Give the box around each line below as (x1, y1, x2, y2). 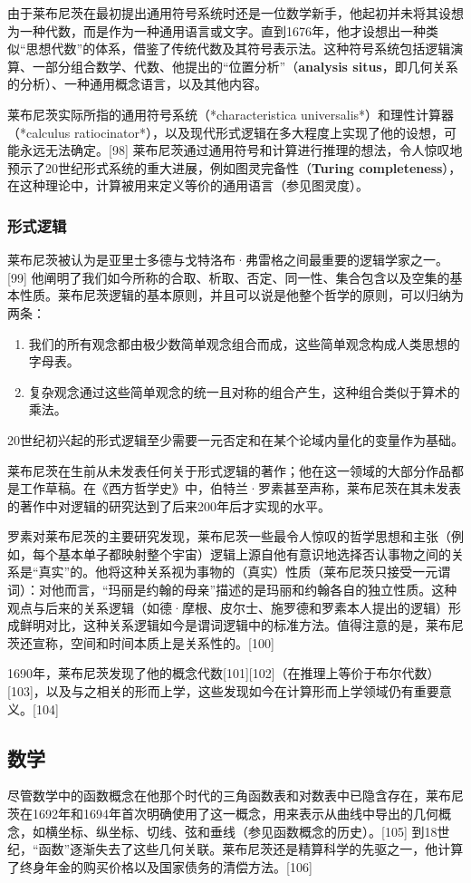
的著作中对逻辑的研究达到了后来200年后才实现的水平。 (7, 496, 331, 515)
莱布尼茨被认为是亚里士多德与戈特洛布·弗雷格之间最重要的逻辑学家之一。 (7, 250, 448, 269)
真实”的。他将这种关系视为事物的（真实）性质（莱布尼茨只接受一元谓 (38, 562, 451, 581)
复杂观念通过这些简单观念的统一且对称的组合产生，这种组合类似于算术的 (28, 382, 460, 401)
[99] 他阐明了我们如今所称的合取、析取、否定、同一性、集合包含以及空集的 (7, 267, 450, 286)
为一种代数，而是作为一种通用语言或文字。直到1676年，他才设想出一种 (7, 21, 426, 40)
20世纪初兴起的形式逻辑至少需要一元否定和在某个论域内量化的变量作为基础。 (7, 430, 464, 449)
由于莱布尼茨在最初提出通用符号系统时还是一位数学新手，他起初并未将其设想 (7, 4, 464, 22)
